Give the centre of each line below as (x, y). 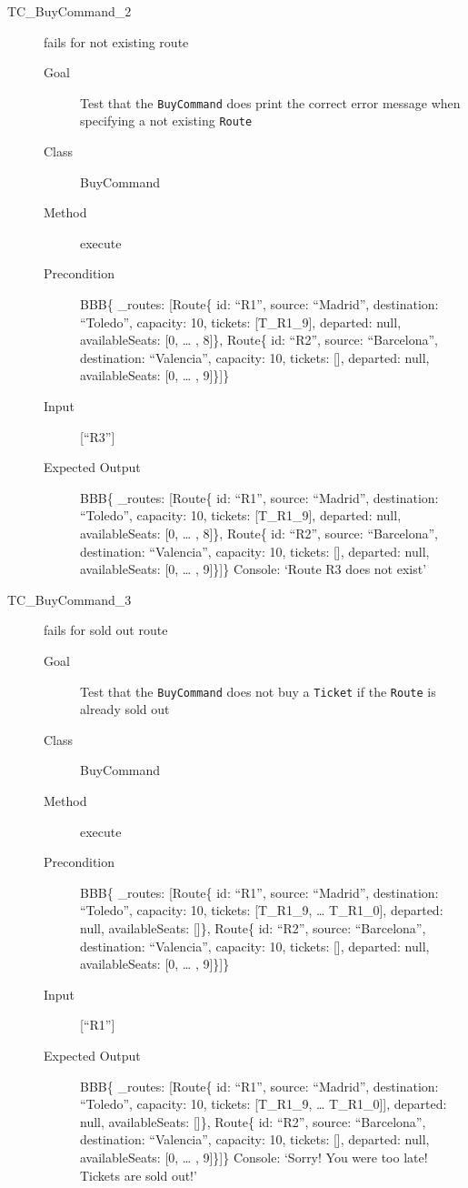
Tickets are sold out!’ (139, 1175)
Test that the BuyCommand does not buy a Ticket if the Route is (258, 691)
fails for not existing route (116, 41)
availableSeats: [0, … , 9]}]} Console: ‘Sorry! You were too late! (254, 1157)
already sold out (125, 709)
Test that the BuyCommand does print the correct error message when (270, 102)
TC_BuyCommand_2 (70, 11)
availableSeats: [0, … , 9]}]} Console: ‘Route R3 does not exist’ (254, 569)
